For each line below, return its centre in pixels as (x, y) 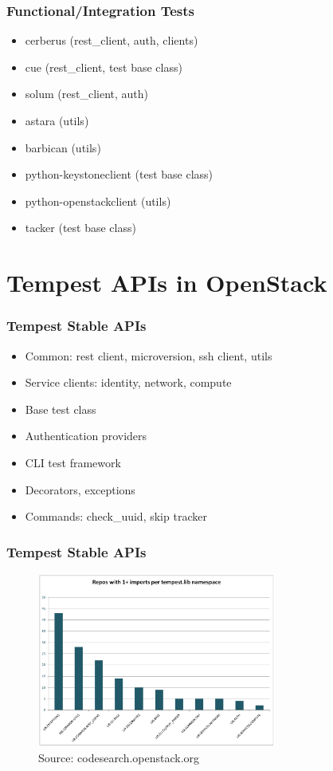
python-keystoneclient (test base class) (119, 174)
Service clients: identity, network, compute (128, 382)
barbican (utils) (63, 147)
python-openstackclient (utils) (98, 201)
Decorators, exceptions (80, 489)
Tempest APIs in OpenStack (167, 283)
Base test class (61, 409)
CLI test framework (73, 462)
